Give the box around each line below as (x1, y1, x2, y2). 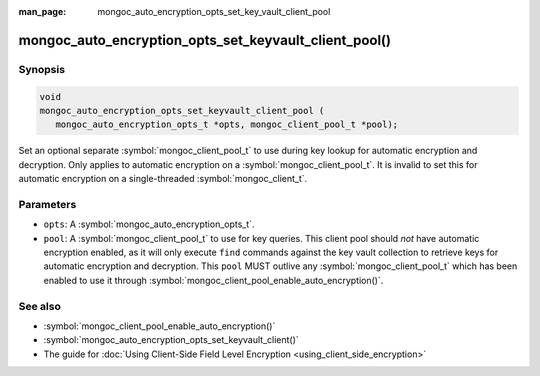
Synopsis (18, 62, 65, 76)
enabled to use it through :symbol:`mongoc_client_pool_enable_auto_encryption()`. (43, 274, 384, 286)
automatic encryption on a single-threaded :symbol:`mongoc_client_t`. (18, 173, 308, 185)
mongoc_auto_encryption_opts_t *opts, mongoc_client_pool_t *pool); (55, 119, 399, 130)
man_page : (18, 6, 67, 17)
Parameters (18, 197, 77, 211)
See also (18, 299, 62, 313)
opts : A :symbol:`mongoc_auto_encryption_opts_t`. (43, 218, 255, 230)
